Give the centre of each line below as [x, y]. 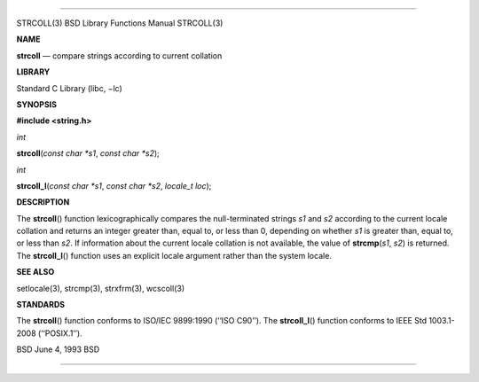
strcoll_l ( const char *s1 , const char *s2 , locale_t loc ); [114, 185]
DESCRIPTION [43, 202]
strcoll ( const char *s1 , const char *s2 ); [88, 153]
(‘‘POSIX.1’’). [60, 333]
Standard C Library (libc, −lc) [70, 88]
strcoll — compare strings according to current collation [119, 55]
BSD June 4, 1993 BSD [58, 349]
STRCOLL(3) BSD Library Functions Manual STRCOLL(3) [120, 23]
